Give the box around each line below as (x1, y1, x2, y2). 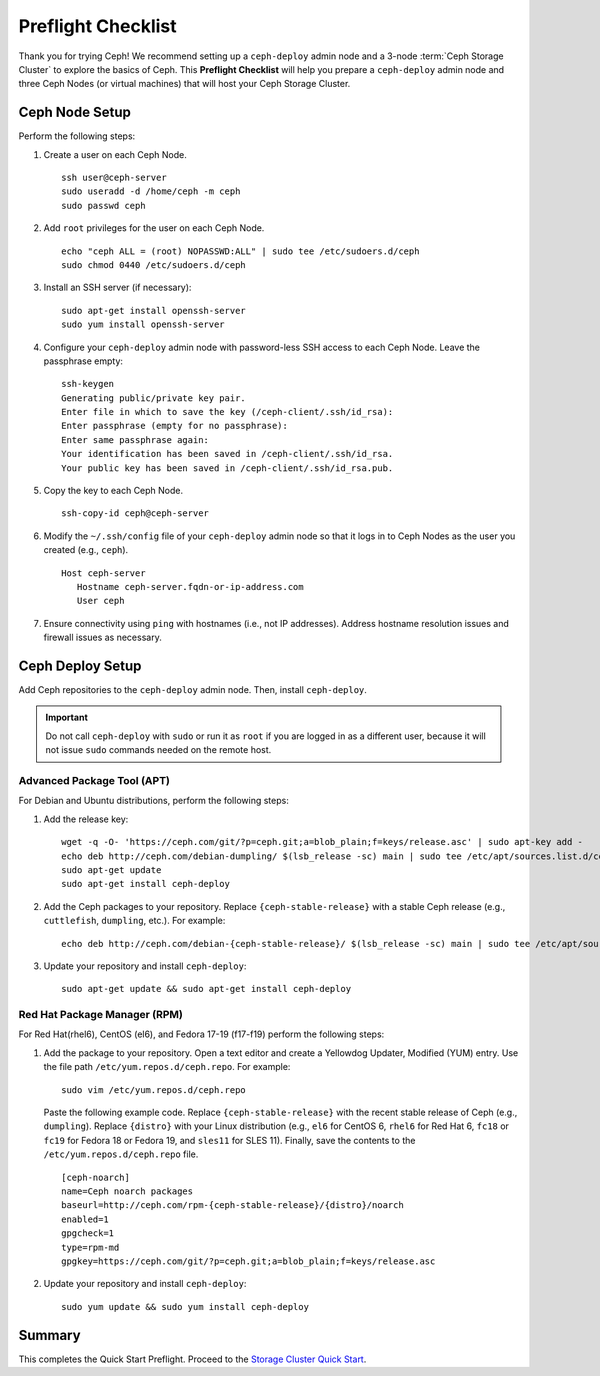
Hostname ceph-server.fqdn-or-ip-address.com (76, 581, 304, 592)
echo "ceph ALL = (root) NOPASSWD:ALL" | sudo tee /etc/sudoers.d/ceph (61, 245, 420, 257)
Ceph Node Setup (18, 104, 132, 121)
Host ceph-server (61, 567, 146, 579)
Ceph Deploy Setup (18, 657, 142, 674)
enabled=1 (61, 1213, 109, 1225)
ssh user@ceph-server (61, 172, 167, 184)
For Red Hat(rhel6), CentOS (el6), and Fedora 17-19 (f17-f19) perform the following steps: (18, 1028, 385, 1040)
